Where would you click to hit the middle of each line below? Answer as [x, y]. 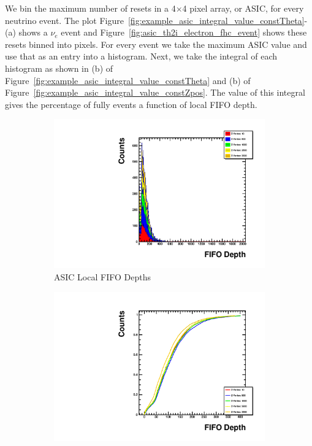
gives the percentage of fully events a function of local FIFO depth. [131, 104]
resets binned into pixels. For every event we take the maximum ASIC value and [156, 44]
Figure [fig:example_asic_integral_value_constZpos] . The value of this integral [155, 92]
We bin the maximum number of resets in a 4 [90, 8]
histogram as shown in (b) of [59, 68]
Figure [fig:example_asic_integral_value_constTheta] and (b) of [128, 80]
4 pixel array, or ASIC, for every [243, 8]
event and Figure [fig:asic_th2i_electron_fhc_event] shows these [184, 32]
